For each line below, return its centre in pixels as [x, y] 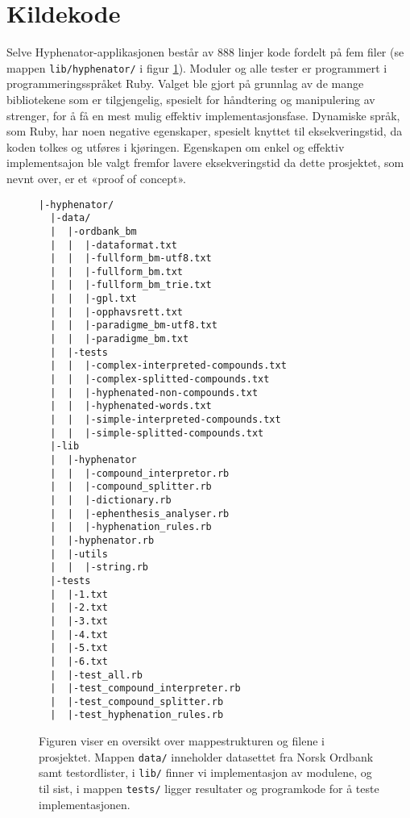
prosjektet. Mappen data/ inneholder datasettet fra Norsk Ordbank [206, 756]
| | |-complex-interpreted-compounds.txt [168, 366]
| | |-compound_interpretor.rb [140, 473]
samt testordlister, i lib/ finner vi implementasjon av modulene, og [205, 772]
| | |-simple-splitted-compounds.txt [157, 433]
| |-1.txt [79, 594]
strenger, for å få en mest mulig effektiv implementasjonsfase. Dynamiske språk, [203, 115]
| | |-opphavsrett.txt [116, 312]
